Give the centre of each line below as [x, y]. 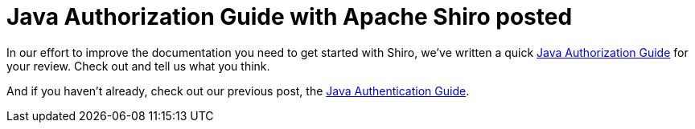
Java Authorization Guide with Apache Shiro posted [290, 17]
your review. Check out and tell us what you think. [138, 66]
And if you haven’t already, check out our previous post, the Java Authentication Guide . [238, 91]
